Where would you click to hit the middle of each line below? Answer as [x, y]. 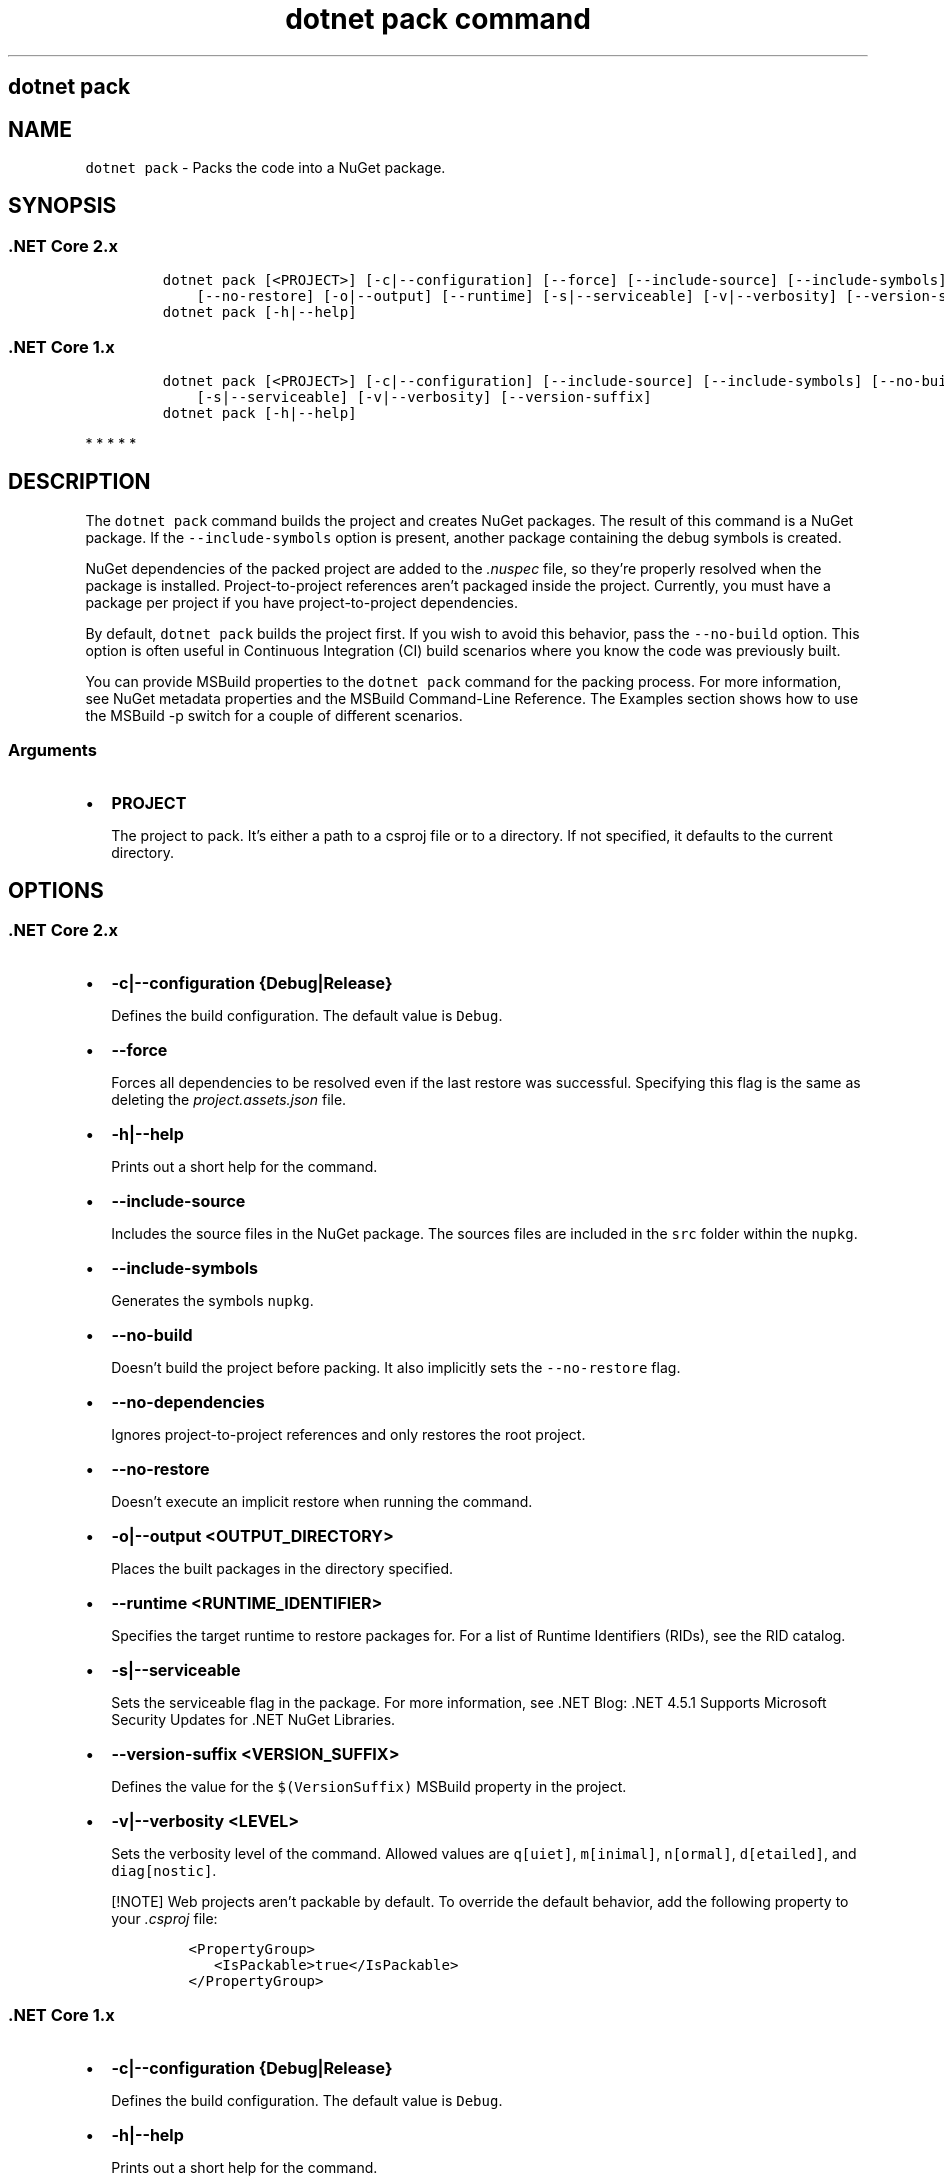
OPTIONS [56, 890]
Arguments [52, 750]
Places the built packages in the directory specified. [282, 1568]
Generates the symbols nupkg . [212, 1300]
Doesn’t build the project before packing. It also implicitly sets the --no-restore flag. [396, 1367]
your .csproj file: [164, 1918]
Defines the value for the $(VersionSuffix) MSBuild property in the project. [369, 1786]
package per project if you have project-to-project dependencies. [301, 602]
